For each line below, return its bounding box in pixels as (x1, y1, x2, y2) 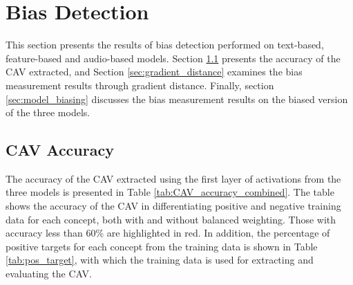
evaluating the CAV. (6, 266, 92, 281)
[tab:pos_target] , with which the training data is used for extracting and (6, 252, 314, 267)
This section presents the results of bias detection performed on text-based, (6, 37, 324, 52)
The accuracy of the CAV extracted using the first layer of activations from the (6, 171, 341, 185)
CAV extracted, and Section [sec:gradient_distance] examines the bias (6, 64, 303, 79)
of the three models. (6, 105, 90, 120)
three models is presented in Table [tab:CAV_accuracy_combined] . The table (6, 185, 334, 199)
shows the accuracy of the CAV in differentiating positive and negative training (6, 199, 341, 213)
